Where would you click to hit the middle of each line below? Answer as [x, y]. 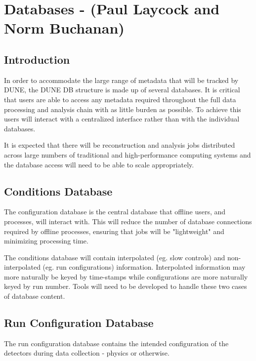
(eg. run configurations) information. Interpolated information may [144, 267]
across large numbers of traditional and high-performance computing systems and [128, 154]
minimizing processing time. [46, 241]
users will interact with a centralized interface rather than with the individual [122, 119]
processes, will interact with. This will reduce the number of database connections [128, 221]
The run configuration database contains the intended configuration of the [116, 343]
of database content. [35, 296]
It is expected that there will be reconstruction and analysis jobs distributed [120, 145]
